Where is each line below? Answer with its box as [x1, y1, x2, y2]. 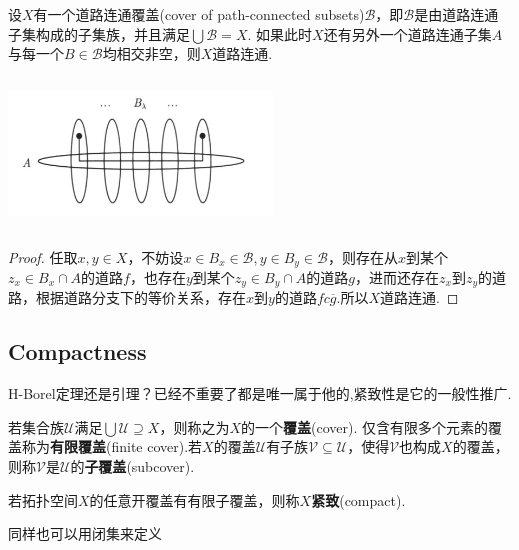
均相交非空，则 [102, 43, 201, 64]
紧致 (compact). [311, 489, 406, 510]
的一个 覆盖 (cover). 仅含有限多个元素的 [241, 416, 488, 437]
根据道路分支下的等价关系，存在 [35, 287, 246, 308]
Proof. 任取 [8, 246, 78, 267]
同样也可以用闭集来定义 [8, 523, 162, 544]
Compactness [8, 336, 147, 367]
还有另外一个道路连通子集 [323, 23, 492, 44]
